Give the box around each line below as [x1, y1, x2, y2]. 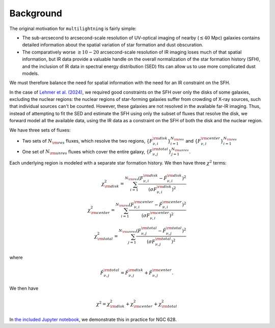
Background [9, 8, 62, 19]
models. [22, 70, 39, 76]
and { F [185, 138, 201, 144]
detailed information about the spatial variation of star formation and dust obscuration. [22, 42, 204, 48]
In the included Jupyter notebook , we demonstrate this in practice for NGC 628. [9, 316, 177, 322]
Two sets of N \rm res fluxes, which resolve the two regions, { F [22, 138, 153, 145]
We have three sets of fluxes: [9, 127, 71, 133]
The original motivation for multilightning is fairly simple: [9, 25, 137, 32]
